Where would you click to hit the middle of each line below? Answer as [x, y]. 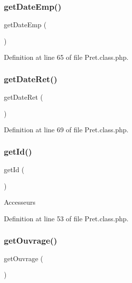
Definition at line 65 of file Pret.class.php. [66, 57]
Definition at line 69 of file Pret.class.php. [66, 130]
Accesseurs [20, 202]
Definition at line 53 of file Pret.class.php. [66, 218]
